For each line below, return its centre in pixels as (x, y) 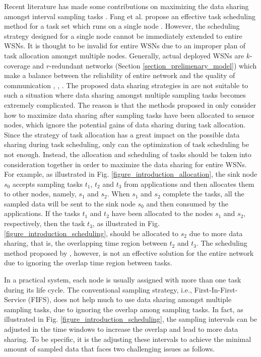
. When (118, 194)
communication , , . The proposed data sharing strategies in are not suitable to (126, 85)
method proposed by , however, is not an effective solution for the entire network (129, 253)
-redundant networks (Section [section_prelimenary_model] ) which (153, 65)
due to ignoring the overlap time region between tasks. (88, 263)
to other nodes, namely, (40, 194)
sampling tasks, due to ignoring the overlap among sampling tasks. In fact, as (124, 309)
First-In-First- (216, 289)
